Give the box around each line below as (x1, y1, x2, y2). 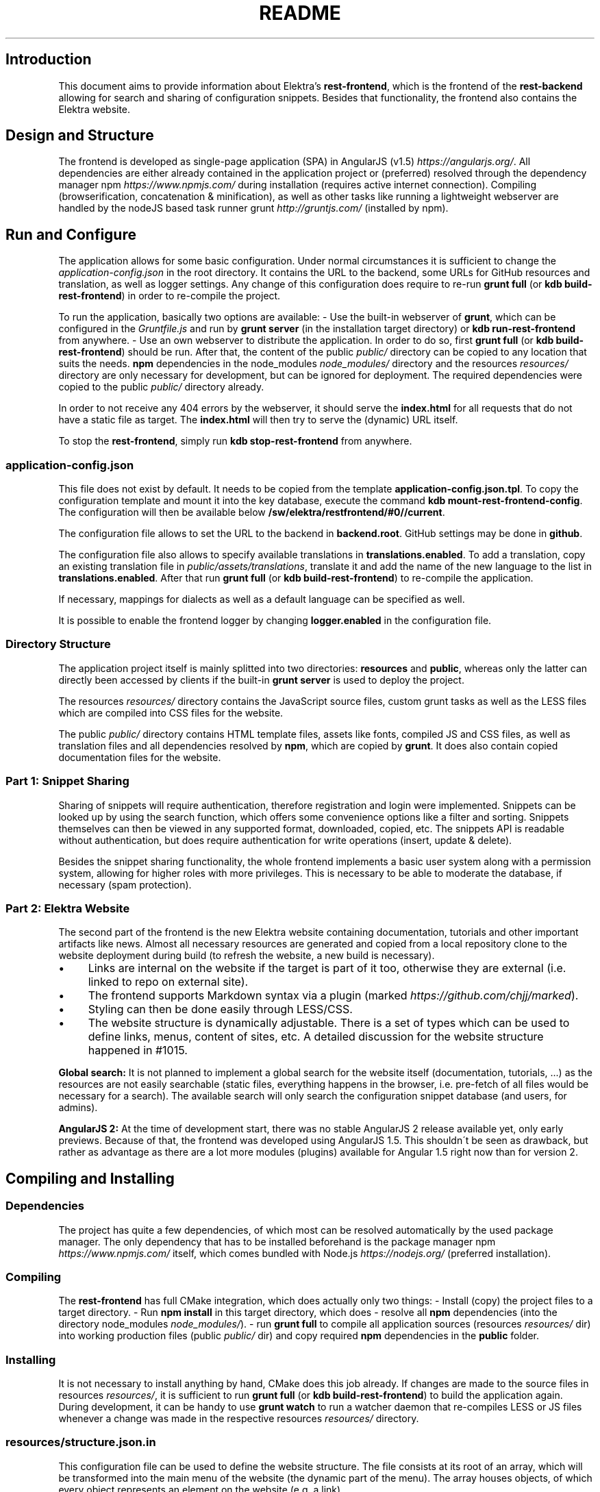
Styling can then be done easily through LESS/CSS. (88, 1002, 353, 1017)
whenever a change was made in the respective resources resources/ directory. (58, 1413, 419, 1424)
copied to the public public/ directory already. (58, 381, 264, 393)
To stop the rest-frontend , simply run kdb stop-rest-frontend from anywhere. (58, 435, 412, 447)
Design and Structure (5, 127, 154, 145)
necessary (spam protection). (58, 878, 192, 891)
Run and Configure (5, 225, 136, 243)
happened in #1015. (88, 1043, 188, 1058)
